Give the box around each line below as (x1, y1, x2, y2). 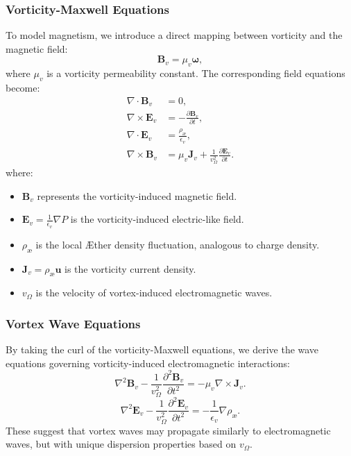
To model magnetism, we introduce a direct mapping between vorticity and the (6, 28, 343, 42)
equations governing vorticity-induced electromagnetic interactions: (6, 355, 290, 370)
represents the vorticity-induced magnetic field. (37, 188, 237, 203)
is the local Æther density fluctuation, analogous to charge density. (35, 237, 320, 251)
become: (6, 81, 40, 94)
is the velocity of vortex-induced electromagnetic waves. (35, 285, 273, 300)
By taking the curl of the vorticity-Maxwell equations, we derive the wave (6, 342, 319, 357)
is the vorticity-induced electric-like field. (70, 212, 244, 226)
